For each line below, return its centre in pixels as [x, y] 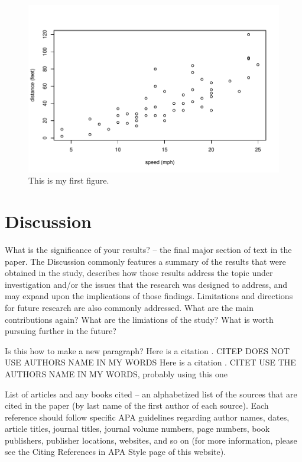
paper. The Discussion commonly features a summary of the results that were [145, 261]
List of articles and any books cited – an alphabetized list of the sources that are [151, 394]
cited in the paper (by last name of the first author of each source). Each [137, 405]
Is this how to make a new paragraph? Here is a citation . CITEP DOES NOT [147, 350]
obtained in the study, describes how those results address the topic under [139, 273]
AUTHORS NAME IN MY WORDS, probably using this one [116, 373]
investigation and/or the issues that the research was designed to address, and [146, 284]
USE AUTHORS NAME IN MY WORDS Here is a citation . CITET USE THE [150, 362]
